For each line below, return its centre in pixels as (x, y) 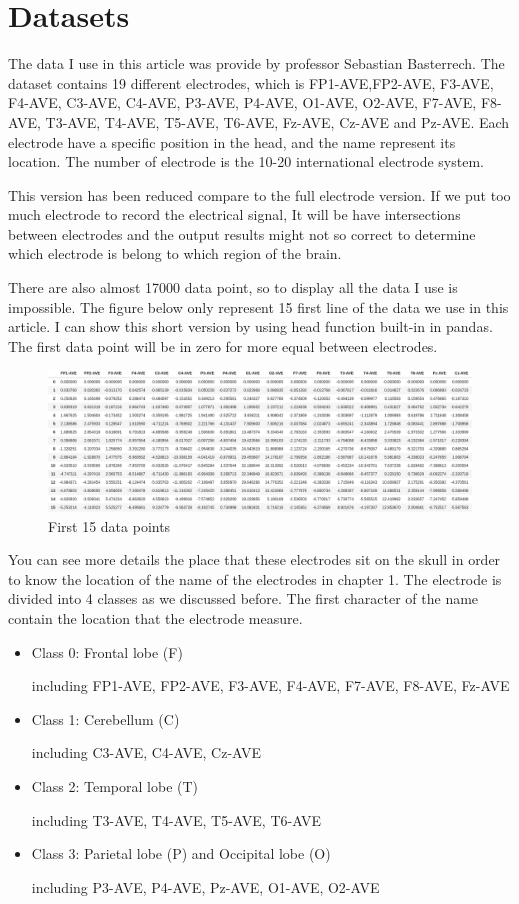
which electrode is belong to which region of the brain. (175, 253)
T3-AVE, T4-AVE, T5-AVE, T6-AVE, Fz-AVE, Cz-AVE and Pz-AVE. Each (277, 121)
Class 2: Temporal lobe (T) (115, 785)
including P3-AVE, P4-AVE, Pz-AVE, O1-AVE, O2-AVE (205, 886)
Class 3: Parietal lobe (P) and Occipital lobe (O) (181, 853)
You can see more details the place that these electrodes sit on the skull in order (254, 559)
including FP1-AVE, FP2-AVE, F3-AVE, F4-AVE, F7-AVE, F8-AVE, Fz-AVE (270, 685)
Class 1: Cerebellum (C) (105, 718)
